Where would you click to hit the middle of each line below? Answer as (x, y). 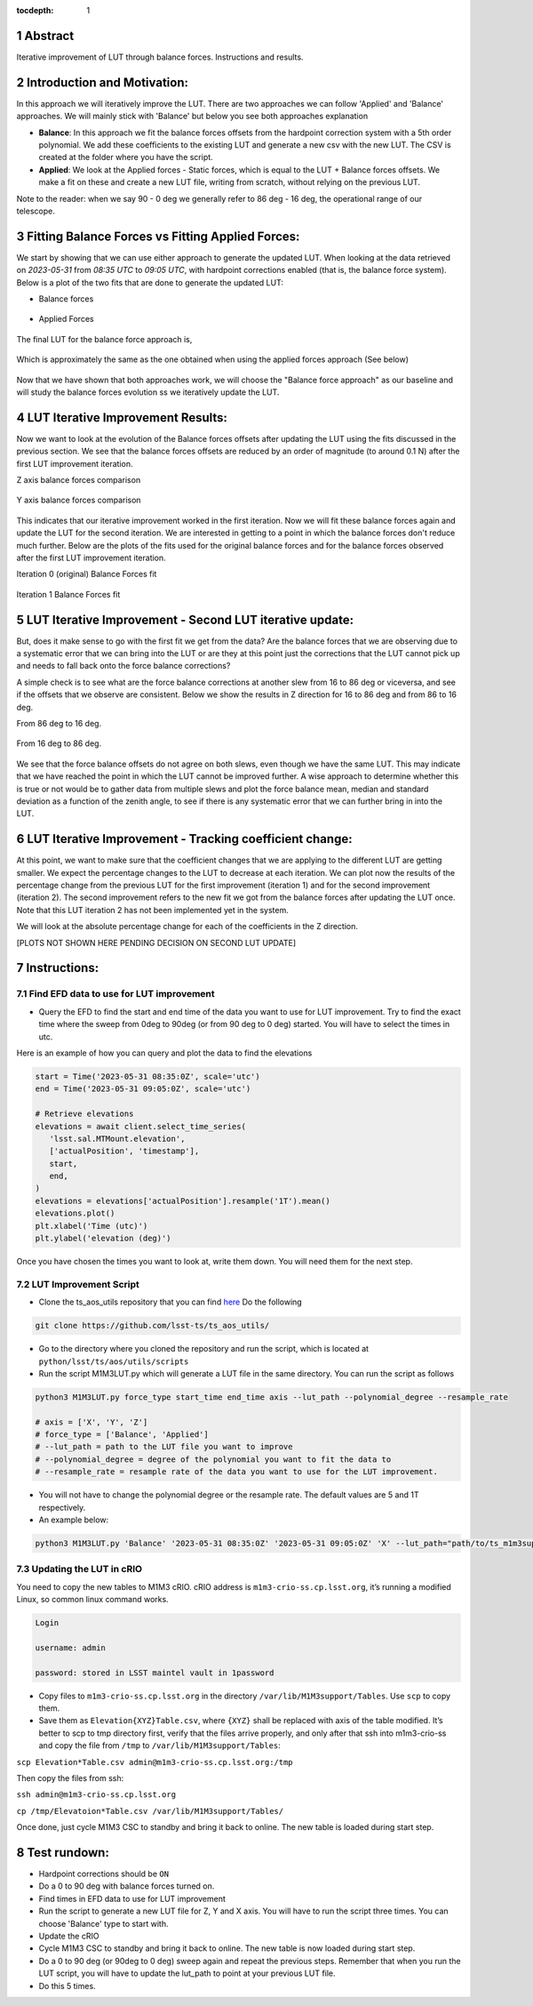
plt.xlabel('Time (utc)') (91, 1226)
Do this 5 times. (68, 1986)
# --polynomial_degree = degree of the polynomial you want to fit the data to (213, 1459)
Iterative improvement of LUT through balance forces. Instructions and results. (160, 57)
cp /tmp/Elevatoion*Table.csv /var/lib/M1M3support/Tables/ (150, 1811)
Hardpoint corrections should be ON (103, 1874)
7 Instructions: (58, 968)
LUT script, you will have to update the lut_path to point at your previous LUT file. (187, 1973)
